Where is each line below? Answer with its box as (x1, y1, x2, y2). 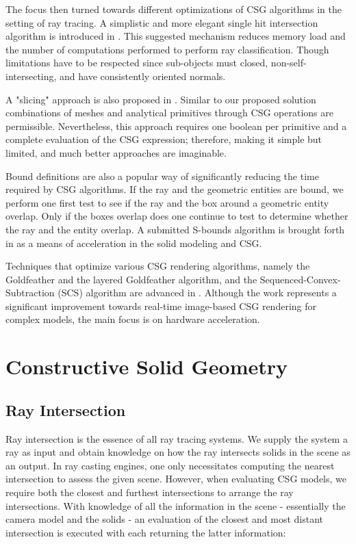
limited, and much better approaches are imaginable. (5, 145, 227, 159)
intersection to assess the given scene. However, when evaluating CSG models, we (5, 471, 347, 486)
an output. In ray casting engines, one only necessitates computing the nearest (5, 458, 335, 472)
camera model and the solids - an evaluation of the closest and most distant (5, 512, 324, 526)
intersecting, (5, 68, 57, 83)
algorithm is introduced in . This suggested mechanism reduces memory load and (5, 29, 346, 43)
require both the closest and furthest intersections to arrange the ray (5, 485, 294, 500)
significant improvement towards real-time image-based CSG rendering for (5, 298, 316, 313)
